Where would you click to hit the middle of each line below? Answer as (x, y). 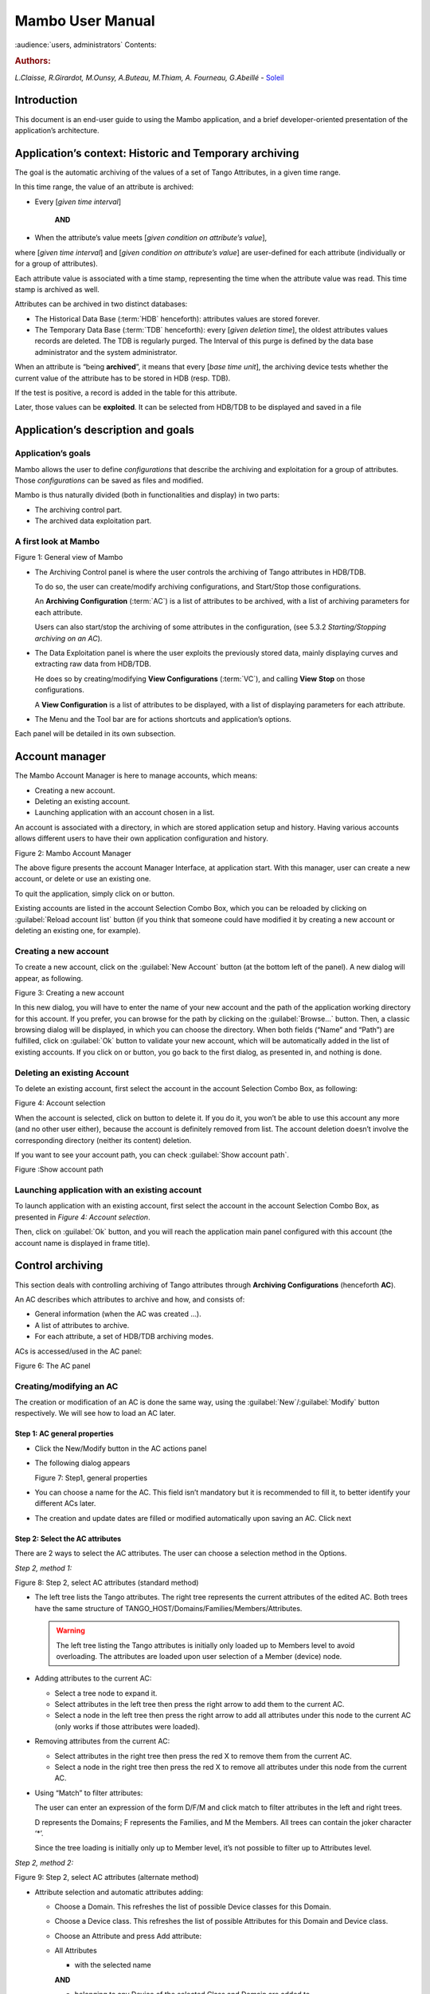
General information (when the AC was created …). (118, 1314)
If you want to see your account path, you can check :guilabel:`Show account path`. (152, 1155)
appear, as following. (49, 978)
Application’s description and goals (105, 430)
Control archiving (59, 1265)
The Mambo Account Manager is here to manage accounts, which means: (136, 776)
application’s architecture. (57, 130)
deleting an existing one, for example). (78, 930)
